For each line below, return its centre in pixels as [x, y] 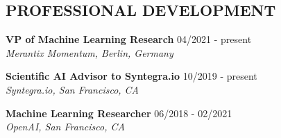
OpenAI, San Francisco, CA [65, 127]
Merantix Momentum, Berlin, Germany [90, 52]
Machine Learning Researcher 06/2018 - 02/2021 [119, 113]
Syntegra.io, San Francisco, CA [73, 89]
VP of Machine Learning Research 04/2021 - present [129, 39]
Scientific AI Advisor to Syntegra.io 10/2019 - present [131, 76]
